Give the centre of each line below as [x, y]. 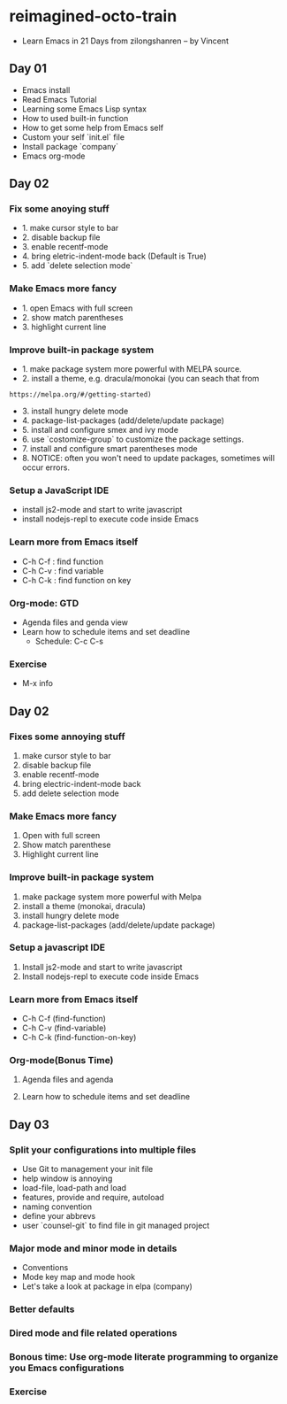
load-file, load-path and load [74, 1188]
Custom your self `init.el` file [73, 137]
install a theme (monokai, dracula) [83, 906]
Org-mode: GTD [44, 603]
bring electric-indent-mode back [81, 783]
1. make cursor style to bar [70, 228]
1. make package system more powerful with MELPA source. [132, 369]
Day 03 [30, 1125]
